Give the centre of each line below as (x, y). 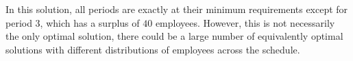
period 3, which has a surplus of (73, 22)
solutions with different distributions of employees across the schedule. (153, 49)
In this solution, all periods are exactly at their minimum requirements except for (177, 9)
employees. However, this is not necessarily (245, 22)
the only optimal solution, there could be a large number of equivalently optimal (174, 36)
